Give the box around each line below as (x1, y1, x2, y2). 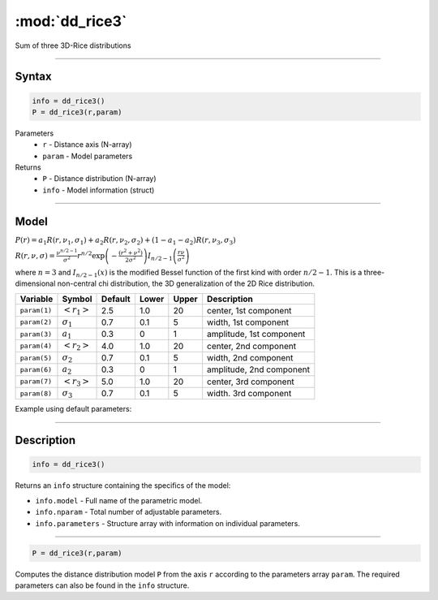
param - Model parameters (42, 151, 133, 161)
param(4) (19, 342, 53, 351)
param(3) (19, 330, 53, 339)
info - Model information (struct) (42, 185, 155, 195)
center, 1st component (207, 304, 292, 316)
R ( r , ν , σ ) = (15, 251, 56, 260)
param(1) (19, 306, 53, 314)
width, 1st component (207, 317, 290, 328)
